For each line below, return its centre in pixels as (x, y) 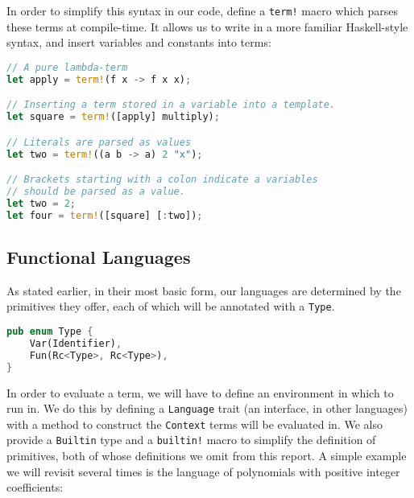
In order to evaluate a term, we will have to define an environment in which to (200, 392)
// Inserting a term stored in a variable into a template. (171, 105)
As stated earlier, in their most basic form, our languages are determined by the (204, 290)
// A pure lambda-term (67, 67)
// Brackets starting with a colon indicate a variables (162, 180)
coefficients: (35, 487)
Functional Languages (99, 256)
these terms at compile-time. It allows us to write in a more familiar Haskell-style (207, 26)
